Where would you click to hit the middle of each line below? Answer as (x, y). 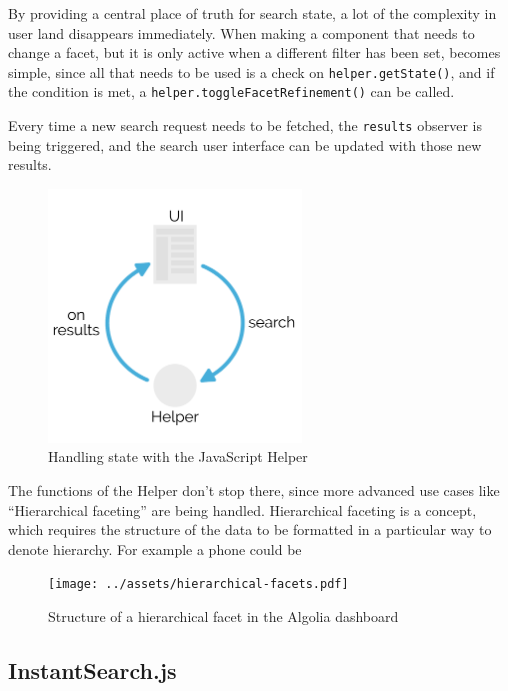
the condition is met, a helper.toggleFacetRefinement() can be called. (231, 91)
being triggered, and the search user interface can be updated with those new (245, 144)
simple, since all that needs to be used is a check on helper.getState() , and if (251, 71)
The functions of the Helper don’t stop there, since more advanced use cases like (254, 490)
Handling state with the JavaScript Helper (178, 456)
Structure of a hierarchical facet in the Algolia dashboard (223, 616)
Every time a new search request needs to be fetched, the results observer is (245, 125)
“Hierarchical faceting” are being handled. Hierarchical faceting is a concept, (242, 509)
